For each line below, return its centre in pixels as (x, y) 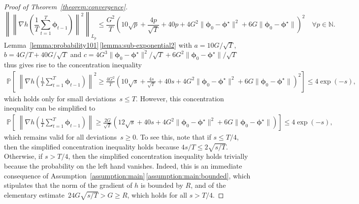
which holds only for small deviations (60, 98)
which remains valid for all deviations (60, 137)
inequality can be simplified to (50, 108)
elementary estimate (34, 194)
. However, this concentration (180, 98)
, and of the (208, 185)
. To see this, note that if (174, 137)
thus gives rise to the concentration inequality (73, 65)
